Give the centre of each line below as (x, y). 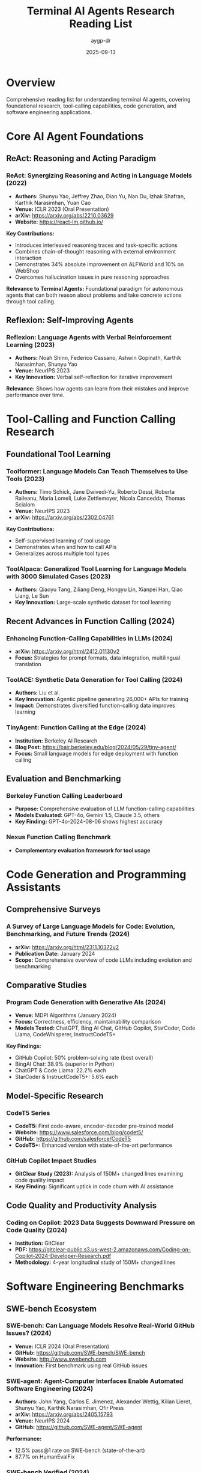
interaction (28, 258)
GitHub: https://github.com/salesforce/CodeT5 (73, 1138)
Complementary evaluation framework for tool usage (82, 850)
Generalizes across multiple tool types (62, 553)
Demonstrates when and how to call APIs (66, 547)
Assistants (34, 887)
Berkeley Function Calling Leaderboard (64, 796)
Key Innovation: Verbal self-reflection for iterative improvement (94, 377)
